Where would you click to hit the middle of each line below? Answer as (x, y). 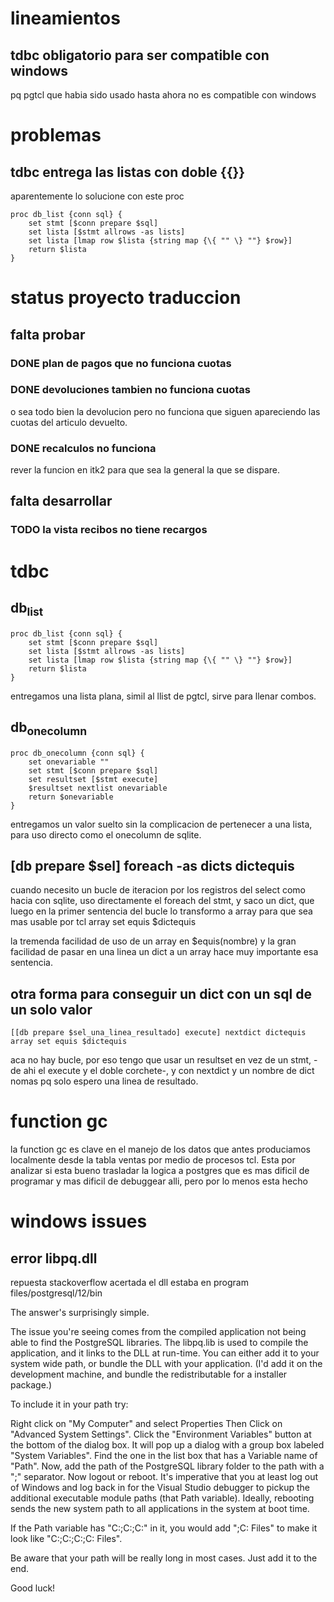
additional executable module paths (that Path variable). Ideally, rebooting (162, 1498)
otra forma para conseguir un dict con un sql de (161, 993)
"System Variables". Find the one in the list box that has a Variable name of (164, 1456)
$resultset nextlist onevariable (98, 788)
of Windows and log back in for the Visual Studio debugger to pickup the (160, 1488)
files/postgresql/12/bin (56, 1293)
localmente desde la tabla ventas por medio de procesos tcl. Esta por (153, 1160)
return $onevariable (71, 797)
